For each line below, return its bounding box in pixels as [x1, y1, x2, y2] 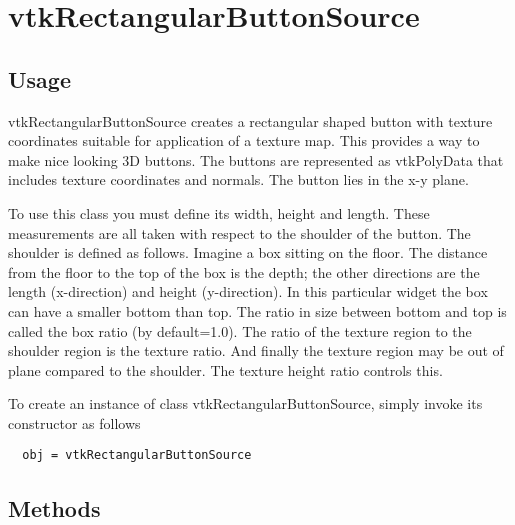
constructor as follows [8, 412, 141, 433]
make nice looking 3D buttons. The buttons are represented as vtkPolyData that [8, 149, 504, 170]
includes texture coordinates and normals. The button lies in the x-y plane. [8, 169, 469, 190]
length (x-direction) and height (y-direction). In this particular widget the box [8, 281, 488, 302]
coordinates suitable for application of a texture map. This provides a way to [8, 130, 480, 151]
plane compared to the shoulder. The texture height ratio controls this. [8, 359, 443, 380]
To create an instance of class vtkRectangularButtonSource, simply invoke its [8, 393, 483, 414]
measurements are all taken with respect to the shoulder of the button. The [8, 222, 471, 243]
